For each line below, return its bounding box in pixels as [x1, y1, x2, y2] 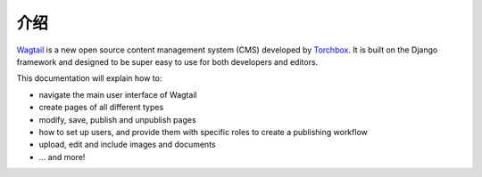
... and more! [38, 151, 86, 162]
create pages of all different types [38, 102, 164, 113]
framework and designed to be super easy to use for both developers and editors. [16, 56, 319, 67]
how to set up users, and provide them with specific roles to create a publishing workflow [38, 126, 368, 137]
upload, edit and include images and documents [38, 139, 216, 150]
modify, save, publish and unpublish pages [38, 114, 196, 125]
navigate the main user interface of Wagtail [38, 89, 197, 100]
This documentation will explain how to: [16, 73, 162, 84]
